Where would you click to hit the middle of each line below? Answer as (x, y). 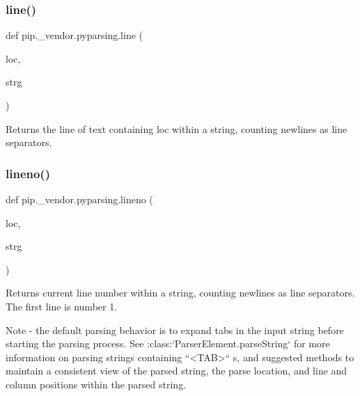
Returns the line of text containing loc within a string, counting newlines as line (177, 128)
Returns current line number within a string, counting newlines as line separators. (180, 293)
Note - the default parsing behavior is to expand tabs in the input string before (175, 330)
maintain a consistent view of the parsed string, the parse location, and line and (177, 371)
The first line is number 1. (62, 306)
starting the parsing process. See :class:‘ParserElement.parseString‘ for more (168, 343)
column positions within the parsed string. (96, 384)
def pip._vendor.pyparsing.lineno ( (79, 199)
